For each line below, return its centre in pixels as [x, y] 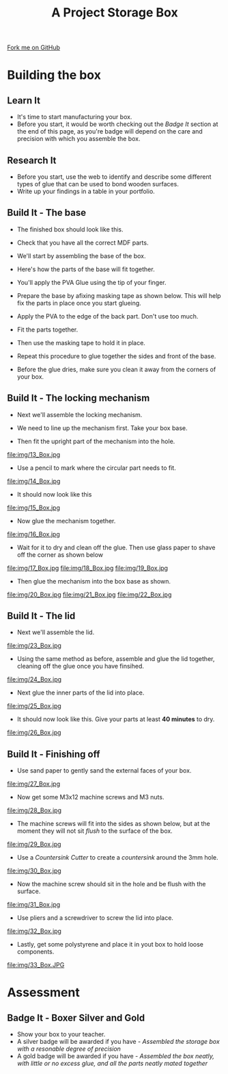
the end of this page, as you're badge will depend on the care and [110, 132]
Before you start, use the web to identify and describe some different [114, 177]
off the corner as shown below [60, 554]
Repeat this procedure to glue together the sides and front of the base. [116, 356]
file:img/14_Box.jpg [34, 481]
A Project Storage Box [115, 13]
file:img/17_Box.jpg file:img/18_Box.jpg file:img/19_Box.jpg [88, 568]
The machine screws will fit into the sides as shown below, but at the [113, 824]
